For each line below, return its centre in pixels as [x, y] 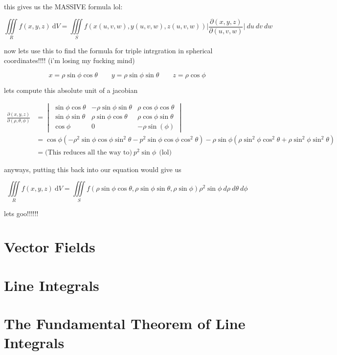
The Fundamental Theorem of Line [125, 323]
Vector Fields [50, 247]
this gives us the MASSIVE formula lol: [63, 6]
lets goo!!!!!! [21, 213]
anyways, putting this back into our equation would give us [93, 169]
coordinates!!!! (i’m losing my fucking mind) [69, 60]
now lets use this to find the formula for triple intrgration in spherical [108, 51]
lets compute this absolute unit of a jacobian [71, 90]
